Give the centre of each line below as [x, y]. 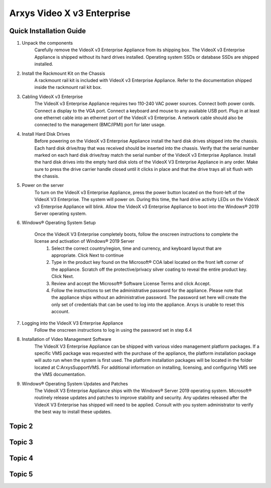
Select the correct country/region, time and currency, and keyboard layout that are [137, 248]
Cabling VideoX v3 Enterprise [52, 96]
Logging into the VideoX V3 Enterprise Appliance [73, 323]
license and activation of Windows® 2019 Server [85, 241]
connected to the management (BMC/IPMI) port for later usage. [100, 125]
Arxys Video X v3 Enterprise [70, 13]
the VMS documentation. [60, 374]
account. [60, 312]
